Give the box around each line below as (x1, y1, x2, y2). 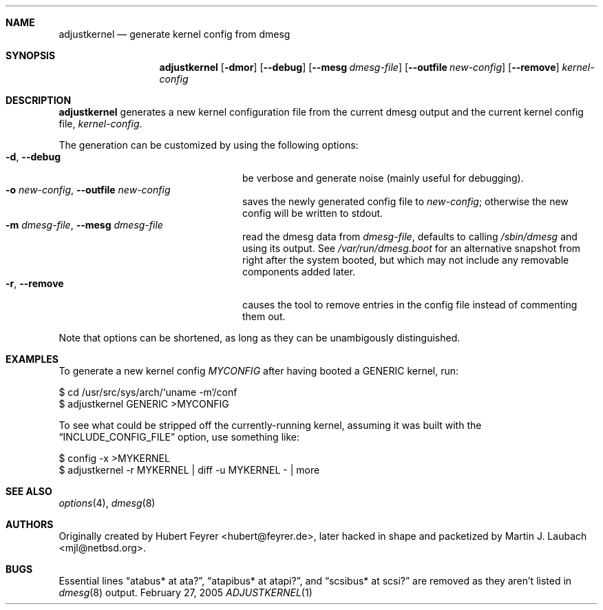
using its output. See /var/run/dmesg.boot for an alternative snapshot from (242, 242, 581, 254)
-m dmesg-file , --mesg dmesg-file (6, 219, 163, 231)
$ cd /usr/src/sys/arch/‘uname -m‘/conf (59, 386, 237, 398)
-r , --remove (6, 277, 64, 289)
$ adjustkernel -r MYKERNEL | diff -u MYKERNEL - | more (59, 464, 320, 476)
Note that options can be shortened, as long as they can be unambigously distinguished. (59, 332, 461, 344)
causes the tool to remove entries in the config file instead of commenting (242, 299, 578, 311)
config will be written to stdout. (242, 207, 383, 219)
